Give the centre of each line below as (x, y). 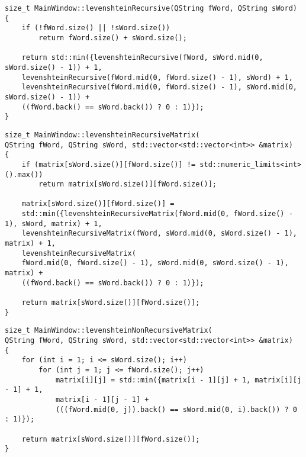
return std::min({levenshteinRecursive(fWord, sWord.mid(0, (142, 58)
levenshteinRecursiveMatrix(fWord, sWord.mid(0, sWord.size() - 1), (159, 234)
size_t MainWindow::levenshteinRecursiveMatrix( (102, 135)
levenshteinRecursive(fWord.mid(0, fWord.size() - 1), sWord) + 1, (157, 77)
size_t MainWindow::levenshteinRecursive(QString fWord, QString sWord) (151, 8)
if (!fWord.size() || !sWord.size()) (96, 28)
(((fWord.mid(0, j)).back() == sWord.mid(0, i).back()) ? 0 (176, 409)
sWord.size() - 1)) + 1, (54, 67)
